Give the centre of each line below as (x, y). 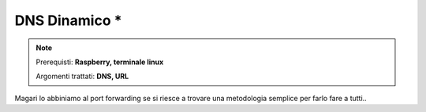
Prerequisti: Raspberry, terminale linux (100, 62)
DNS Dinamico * (68, 20)
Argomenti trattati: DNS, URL (82, 76)
